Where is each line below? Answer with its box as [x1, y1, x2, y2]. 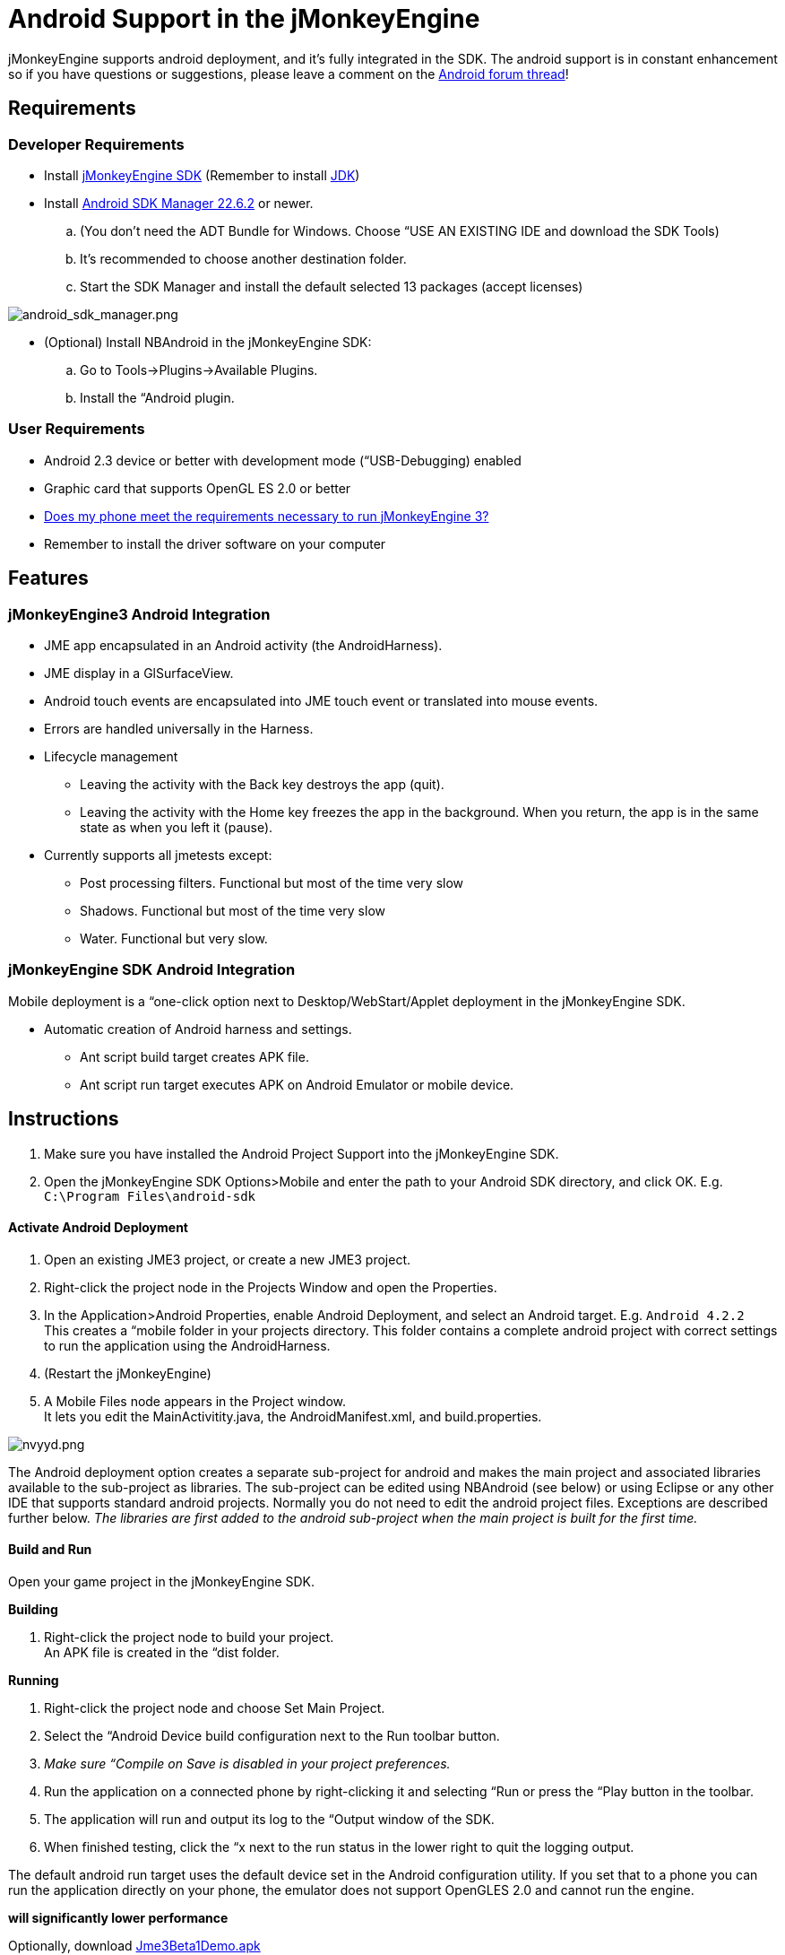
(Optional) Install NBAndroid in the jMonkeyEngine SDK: [44, 334, 372, 350]
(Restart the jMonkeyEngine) [44, 1365, 211, 1381]
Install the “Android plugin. [80, 389, 235, 405]
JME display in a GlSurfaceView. [44, 665, 234, 681]
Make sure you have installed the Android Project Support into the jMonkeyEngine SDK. [44, 1145, 559, 1161]
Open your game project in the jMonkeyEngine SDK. [8, 1573, 315, 1589]
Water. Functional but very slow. [80, 930, 268, 946]
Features [8, 567, 89, 590]
